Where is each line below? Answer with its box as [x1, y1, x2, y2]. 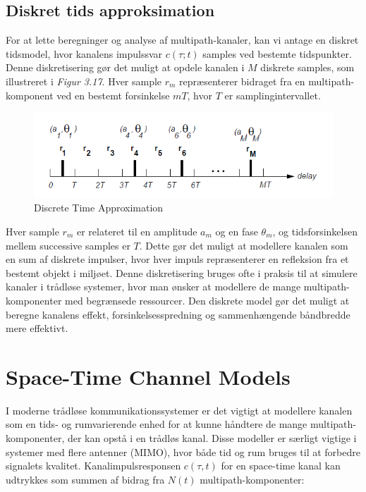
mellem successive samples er [6, 238, 130, 252]
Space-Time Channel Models [6, 362, 291, 390]
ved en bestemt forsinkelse [56, 87, 170, 102]
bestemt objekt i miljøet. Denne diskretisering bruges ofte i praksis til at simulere [6, 265, 358, 280]
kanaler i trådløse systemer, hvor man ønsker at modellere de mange [6, 279, 301, 294]
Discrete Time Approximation [34, 200, 164, 215]
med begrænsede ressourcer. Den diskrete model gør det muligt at [65, 293, 350, 307]
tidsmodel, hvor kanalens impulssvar [6, 46, 163, 61]
